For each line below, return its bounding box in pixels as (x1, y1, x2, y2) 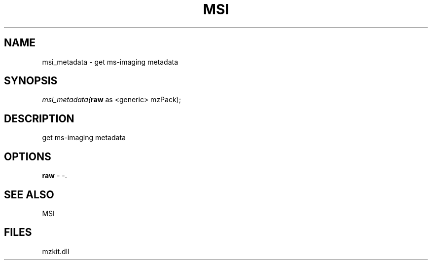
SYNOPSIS (4, 75, 58, 87)
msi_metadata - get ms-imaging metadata (42, 57, 179, 66)
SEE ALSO (4, 188, 54, 201)
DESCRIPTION (4, 112, 74, 125)
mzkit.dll (42, 247, 70, 256)
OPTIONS (4, 150, 51, 163)
